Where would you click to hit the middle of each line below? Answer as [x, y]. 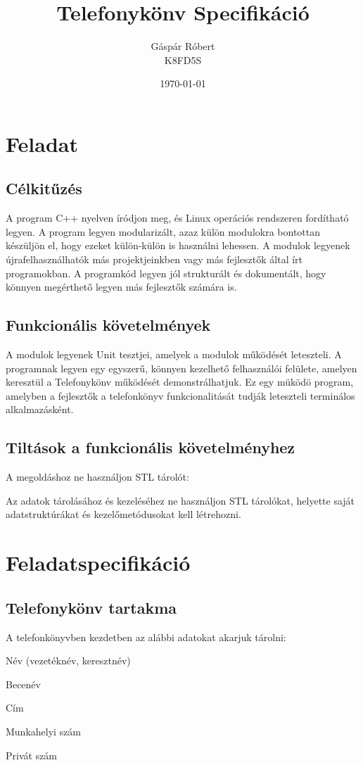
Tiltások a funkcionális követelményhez [151, 447]
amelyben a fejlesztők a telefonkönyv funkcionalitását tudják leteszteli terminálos [180, 395]
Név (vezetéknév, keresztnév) [68, 660]
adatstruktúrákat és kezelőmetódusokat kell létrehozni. [123, 514]
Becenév [23, 684]
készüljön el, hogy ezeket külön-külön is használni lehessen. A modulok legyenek [178, 245]
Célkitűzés [44, 188]
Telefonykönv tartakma [91, 607]
